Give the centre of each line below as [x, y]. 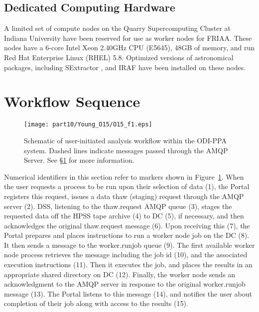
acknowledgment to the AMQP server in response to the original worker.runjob [125, 284]
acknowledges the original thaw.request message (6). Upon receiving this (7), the [127, 225]
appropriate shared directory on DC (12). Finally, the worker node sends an [120, 274]
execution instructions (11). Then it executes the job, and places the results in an [128, 264]
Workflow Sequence [72, 101]
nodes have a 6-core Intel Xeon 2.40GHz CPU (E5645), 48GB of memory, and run [129, 48]
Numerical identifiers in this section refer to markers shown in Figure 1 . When [124, 176]
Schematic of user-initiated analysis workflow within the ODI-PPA [125, 140]
